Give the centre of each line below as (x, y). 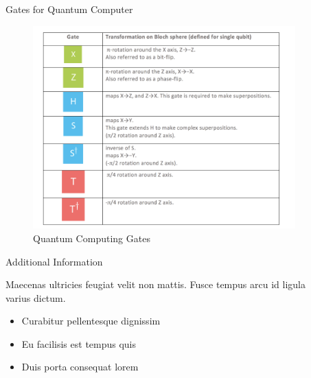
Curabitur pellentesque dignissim (91, 321)
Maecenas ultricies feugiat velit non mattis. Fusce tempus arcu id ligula (155, 284)
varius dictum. (36, 297)
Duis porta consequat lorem (80, 367)
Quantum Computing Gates (92, 238)
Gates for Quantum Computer (69, 9)
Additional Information (54, 261)
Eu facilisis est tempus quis (79, 343)
